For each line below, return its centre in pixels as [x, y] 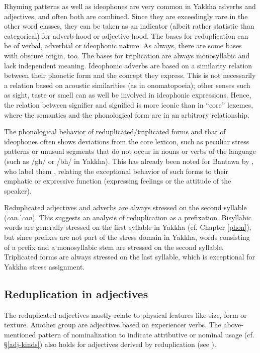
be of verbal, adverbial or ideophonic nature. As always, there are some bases [123, 46]
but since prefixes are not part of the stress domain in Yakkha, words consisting [127, 237]
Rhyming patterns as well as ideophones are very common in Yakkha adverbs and [130, 6]
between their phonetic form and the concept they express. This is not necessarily [130, 75]
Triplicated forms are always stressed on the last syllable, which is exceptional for [129, 257]
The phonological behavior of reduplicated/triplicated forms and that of [115, 131]
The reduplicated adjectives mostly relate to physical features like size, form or [125, 315]
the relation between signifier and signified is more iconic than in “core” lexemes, [129, 104]
